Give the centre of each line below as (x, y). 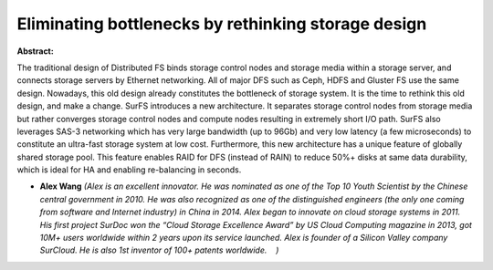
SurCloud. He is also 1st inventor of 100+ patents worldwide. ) (159, 250)
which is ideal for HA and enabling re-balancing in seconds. (129, 170)
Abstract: (35, 51)
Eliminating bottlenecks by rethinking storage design (222, 24)
